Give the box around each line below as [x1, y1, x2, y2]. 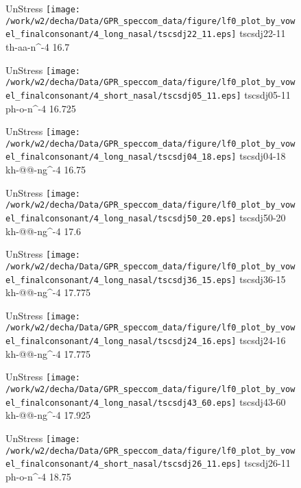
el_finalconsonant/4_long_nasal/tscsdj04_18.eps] [5, 152, 237, 162]
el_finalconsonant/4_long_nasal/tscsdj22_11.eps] [5, 29, 237, 40]
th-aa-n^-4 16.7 [5, 39, 70, 53]
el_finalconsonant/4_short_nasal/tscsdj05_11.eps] [5, 90, 241, 101]
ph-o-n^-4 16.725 [5, 101, 76, 115]
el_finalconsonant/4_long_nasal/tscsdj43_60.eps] [5, 398, 237, 408]
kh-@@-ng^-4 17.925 [5, 408, 91, 422]
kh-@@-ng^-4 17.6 [5, 223, 82, 238]
